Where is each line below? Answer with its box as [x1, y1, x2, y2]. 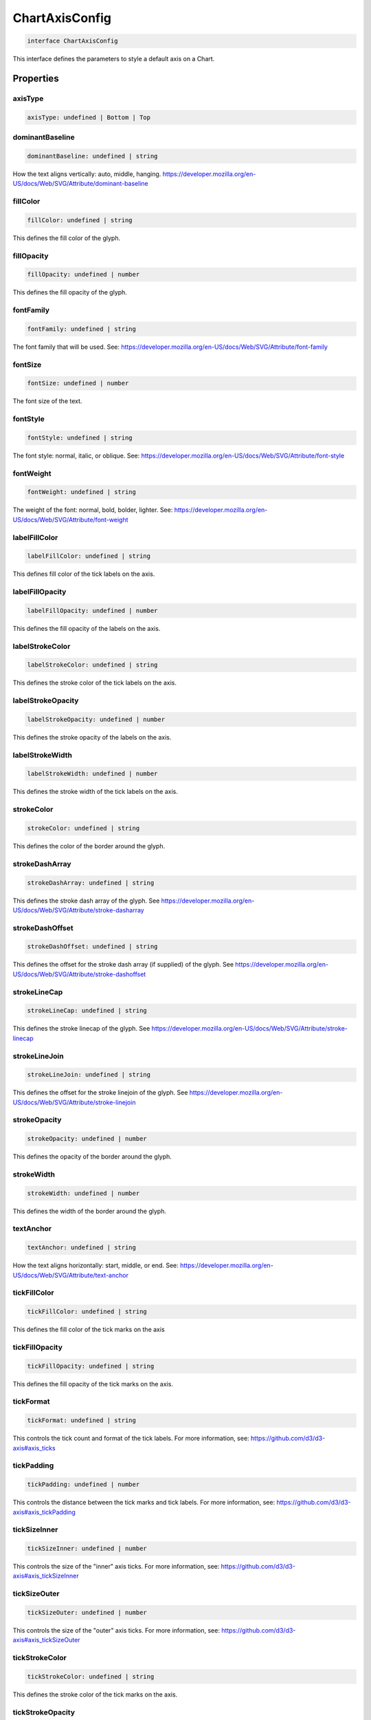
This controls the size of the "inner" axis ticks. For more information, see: [12, 1562, 220, 1571]
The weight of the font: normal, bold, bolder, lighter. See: [12, 506, 173, 514]
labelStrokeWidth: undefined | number [27, 770, 158, 777]
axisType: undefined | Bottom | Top [27, 114, 151, 121]
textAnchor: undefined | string [27, 1244, 137, 1251]
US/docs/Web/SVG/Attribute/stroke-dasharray [12, 905, 144, 914]
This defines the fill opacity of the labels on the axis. [12, 624, 161, 632]
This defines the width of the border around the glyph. [12, 1207, 167, 1215]
